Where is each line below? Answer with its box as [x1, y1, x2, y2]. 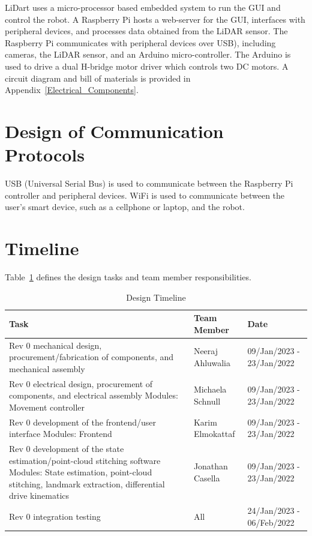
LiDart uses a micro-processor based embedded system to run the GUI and [5, 1, 281, 13]
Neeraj [193, 345, 218, 357]
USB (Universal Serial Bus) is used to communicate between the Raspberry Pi [5, 177, 293, 190]
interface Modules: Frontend [9, 427, 112, 440]
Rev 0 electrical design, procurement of [9, 377, 153, 390]
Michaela [193, 383, 227, 396]
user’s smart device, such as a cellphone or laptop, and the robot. [5, 200, 245, 213]
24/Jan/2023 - [247, 504, 300, 517]
